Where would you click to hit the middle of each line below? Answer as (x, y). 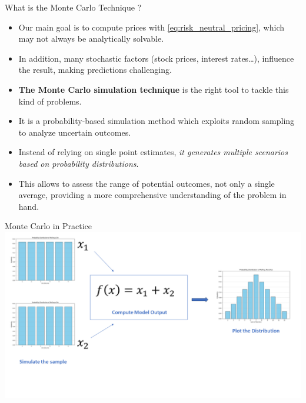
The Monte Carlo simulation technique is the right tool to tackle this (154, 89)
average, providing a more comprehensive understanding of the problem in (152, 195)
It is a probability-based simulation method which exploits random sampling (157, 121)
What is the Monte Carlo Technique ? (73, 7)
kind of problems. (50, 101)
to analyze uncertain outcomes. (75, 132)
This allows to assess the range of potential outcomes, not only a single (147, 183)
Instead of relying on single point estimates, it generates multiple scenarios (153, 152)
